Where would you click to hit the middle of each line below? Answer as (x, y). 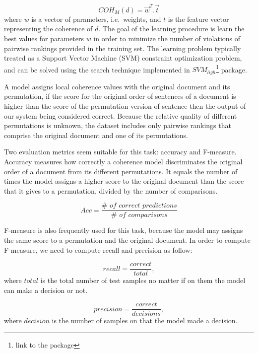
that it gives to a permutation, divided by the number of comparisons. (111, 190)
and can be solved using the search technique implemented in (97, 69)
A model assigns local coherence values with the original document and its (117, 86)
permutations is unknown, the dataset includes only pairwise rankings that (118, 125)
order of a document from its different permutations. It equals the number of (121, 171)
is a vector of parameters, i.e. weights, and (96, 19)
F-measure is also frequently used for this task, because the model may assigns (124, 230)
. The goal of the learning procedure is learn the (171, 29)
